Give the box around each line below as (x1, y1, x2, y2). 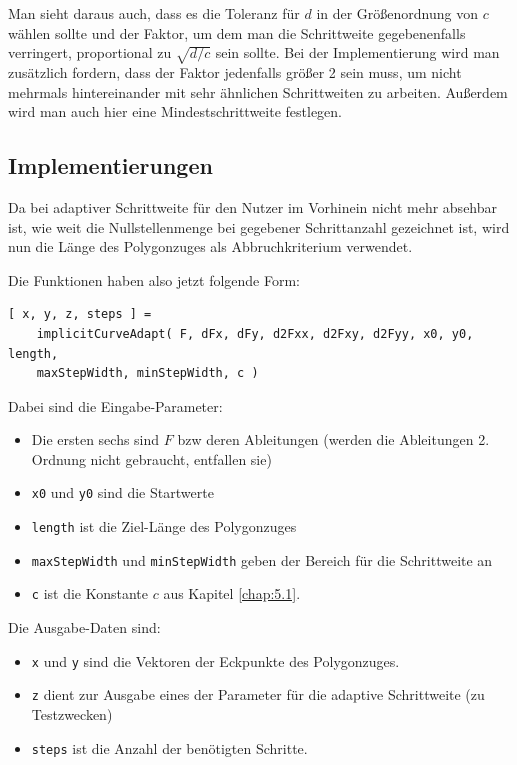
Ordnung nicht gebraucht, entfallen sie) (31, 448, 272, 469)
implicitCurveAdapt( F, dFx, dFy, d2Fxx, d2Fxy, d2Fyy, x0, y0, (36, 326, 474, 341)
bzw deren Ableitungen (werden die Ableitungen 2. (177, 429, 490, 450)
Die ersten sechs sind (31, 429, 160, 450)
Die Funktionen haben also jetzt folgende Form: (8, 269, 301, 290)
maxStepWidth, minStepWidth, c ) (36, 366, 259, 381)
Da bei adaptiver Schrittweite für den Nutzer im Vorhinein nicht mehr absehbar (8, 196, 498, 217)
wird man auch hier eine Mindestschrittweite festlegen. (8, 101, 342, 122)
